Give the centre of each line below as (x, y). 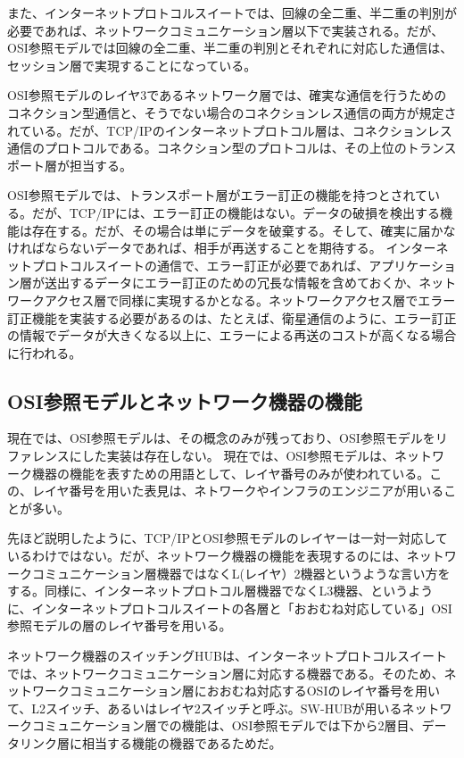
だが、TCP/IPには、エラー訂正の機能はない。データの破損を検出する (236, 212)
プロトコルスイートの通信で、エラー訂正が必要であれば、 (200, 265)
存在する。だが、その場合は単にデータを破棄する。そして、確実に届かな (244, 230)
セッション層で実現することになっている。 (132, 65)
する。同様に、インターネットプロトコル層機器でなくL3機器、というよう (220, 591)
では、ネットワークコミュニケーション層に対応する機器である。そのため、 (226, 673)
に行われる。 (45, 352)
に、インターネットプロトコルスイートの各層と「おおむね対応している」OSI (230, 608)
